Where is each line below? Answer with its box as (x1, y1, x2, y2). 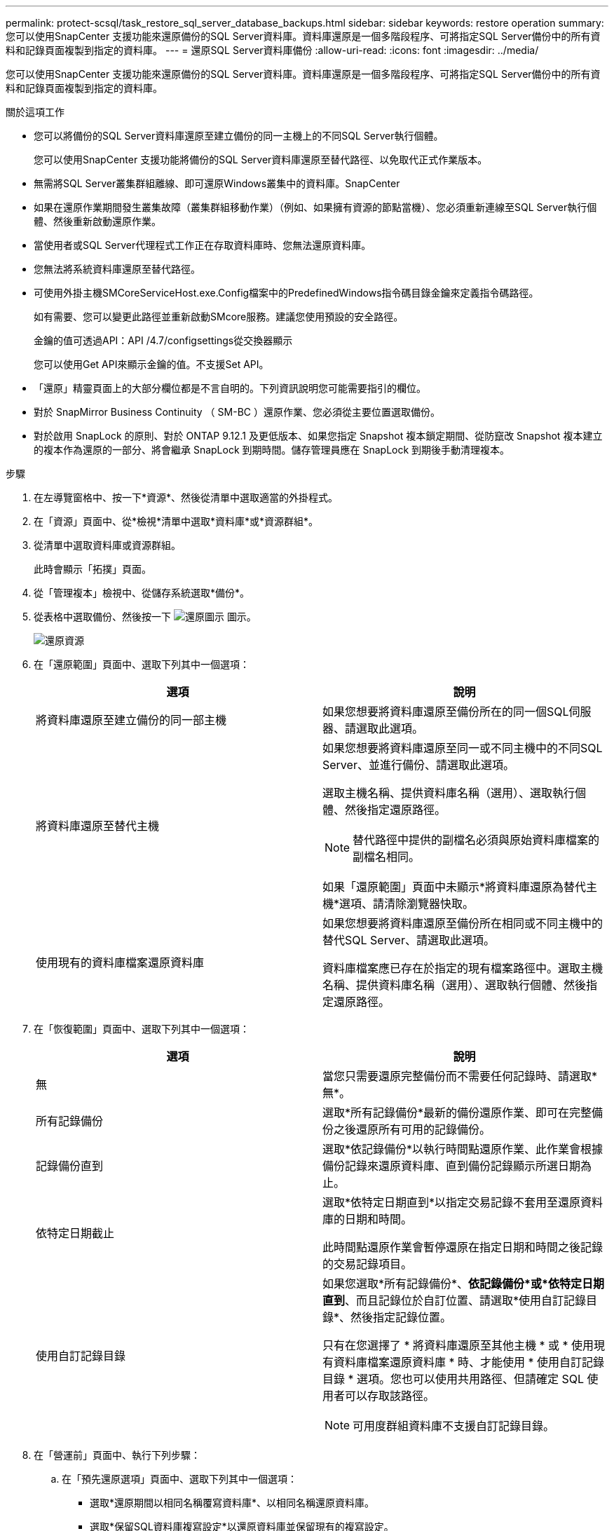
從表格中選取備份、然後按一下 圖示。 (34, 611, 257, 622)
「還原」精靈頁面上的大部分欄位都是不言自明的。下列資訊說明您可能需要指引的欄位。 (34, 382, 426, 394)
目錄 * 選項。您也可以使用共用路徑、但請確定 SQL (322, 1372, 585, 1386)
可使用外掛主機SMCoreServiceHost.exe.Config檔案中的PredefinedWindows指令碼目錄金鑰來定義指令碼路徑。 (34, 287, 539, 299)
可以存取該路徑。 (345, 1389, 435, 1403)
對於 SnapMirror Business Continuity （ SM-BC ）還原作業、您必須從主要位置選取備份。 (34, 406, 440, 418)
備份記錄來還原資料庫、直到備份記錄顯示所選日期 (322, 1159, 581, 1173)
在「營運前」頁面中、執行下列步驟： (34, 1449, 200, 1461)
